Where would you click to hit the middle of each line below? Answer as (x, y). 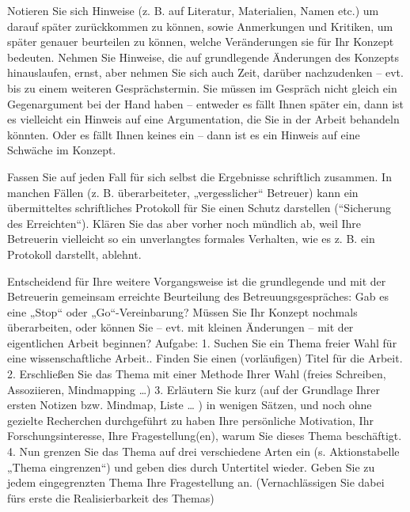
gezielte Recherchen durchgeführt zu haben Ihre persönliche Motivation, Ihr (190, 420)
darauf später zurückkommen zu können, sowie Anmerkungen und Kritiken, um (200, 26)
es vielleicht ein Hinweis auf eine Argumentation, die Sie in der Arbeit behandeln (203, 119)
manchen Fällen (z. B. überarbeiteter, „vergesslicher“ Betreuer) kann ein (183, 192)
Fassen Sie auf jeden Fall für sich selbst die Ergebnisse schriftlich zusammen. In (199, 176)
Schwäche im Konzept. (62, 150)
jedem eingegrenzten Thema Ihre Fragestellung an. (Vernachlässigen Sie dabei (196, 482)
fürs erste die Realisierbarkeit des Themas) (111, 497)
